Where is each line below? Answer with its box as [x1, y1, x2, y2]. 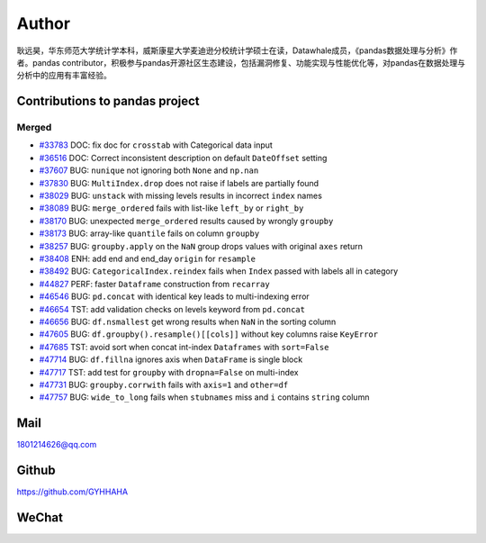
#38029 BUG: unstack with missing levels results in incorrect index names [39, 190, 323, 202]
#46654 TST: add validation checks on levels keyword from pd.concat [39, 303, 306, 314]
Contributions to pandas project [16, 94, 200, 109]
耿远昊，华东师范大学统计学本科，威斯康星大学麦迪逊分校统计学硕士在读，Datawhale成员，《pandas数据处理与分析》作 [16, 45, 458, 56]
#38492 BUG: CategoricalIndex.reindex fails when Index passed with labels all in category [39, 266, 399, 276]
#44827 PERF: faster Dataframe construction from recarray [39, 278, 270, 289]
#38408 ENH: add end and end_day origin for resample [39, 253, 256, 264]
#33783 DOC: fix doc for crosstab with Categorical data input [39, 140, 274, 150]
